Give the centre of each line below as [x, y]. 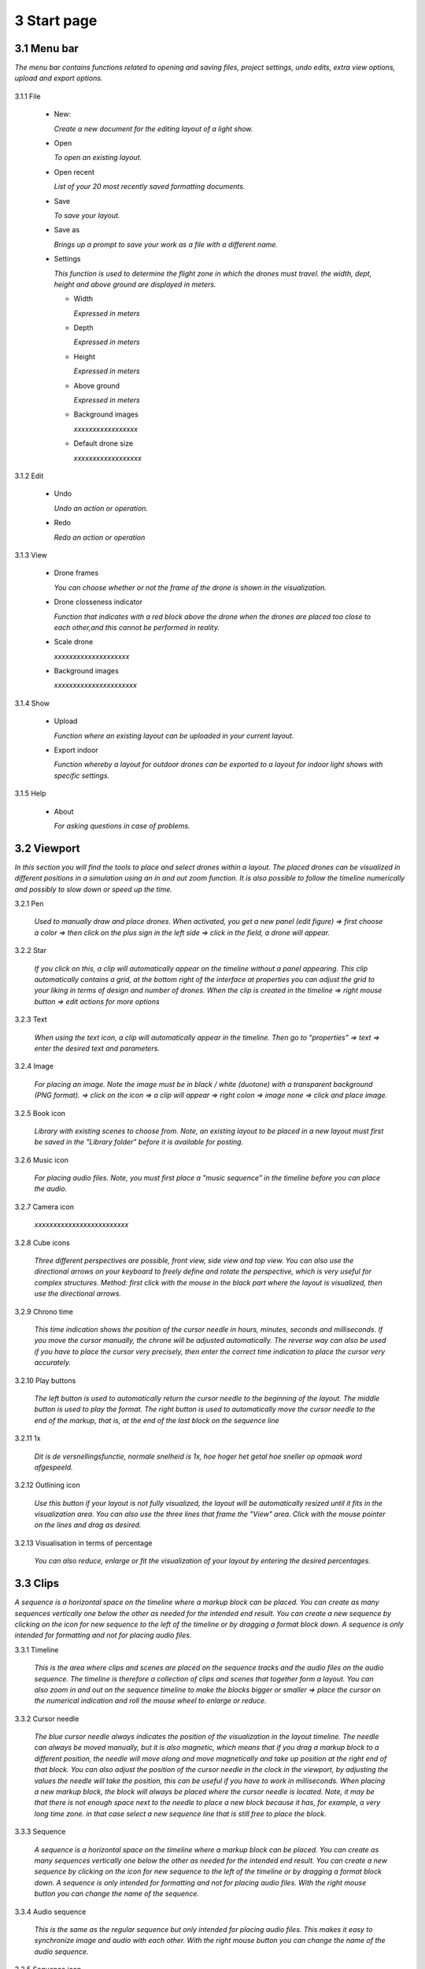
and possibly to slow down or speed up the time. [94, 889]
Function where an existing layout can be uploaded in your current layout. [174, 736]
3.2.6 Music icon [41, 1160]
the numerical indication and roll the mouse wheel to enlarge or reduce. [150, 1700]
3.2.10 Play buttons [45, 1380]
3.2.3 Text [31, 1019]
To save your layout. [87, 215]
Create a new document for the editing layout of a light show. [153, 128]
